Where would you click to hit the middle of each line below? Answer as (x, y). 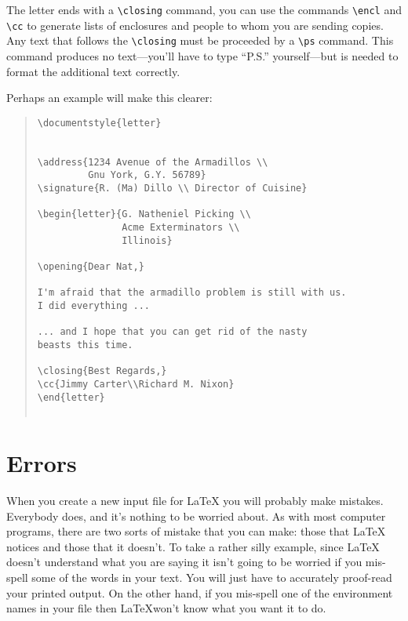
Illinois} (147, 240)
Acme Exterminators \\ (181, 227)
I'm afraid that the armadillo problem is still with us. (192, 293)
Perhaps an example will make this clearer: (109, 98)
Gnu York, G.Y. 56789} (147, 175)
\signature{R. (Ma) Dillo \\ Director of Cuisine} (172, 189)
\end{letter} (71, 397)
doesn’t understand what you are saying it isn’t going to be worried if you (184, 562)
